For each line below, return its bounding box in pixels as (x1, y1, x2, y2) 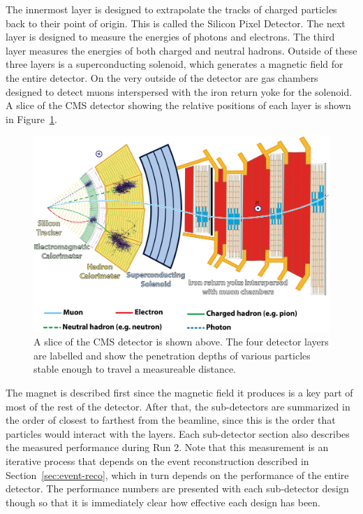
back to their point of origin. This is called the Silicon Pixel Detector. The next (6, 15, 346, 30)
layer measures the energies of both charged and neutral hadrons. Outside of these (6, 43, 357, 57)
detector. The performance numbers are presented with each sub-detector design (6, 481, 349, 496)
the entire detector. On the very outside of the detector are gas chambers (6, 70, 318, 85)
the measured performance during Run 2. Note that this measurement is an (6, 440, 329, 455)
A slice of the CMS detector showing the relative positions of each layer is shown (6, 98, 351, 113)
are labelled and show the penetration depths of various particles (34, 348, 311, 362)
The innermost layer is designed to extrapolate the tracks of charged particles (6, 2, 337, 16)
